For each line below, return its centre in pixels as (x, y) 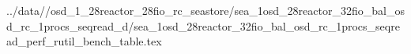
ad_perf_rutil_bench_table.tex (84, 41)
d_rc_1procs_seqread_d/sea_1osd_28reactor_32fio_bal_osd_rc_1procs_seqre (203, 25)
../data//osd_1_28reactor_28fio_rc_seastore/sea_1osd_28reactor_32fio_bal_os (205, 10)
